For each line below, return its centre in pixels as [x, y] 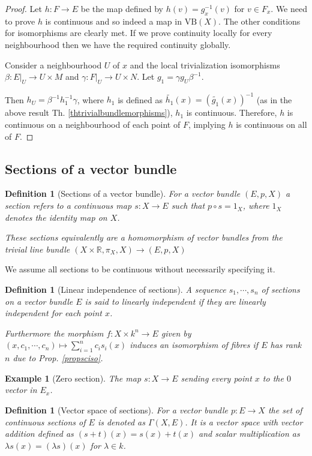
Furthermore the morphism [54, 333]
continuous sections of [45, 421]
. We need [289, 8]
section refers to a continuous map [68, 205]
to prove [20, 21]
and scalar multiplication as [249, 433]
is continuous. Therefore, [232, 112]
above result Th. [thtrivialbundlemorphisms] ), [89, 112]
